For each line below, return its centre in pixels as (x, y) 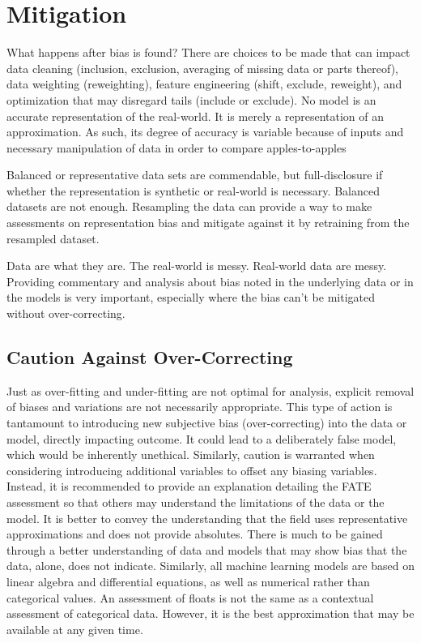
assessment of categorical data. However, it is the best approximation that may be (210, 613)
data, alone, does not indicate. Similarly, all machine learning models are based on (210, 566)
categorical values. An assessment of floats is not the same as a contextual (190, 597)
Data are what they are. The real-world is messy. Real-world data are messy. (197, 266)
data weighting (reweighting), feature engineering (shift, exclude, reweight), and (204, 84)
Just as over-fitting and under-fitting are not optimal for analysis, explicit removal (210, 390)
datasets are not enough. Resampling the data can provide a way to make (189, 206)
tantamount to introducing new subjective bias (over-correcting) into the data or (207, 423)
